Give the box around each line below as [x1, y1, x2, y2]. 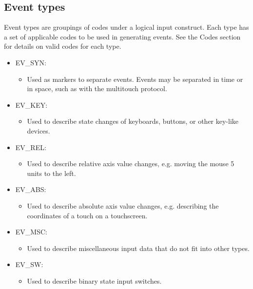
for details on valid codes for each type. [4, 41, 121, 51]
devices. [27, 125, 50, 135]
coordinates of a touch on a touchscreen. [27, 210, 148, 220]
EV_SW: [15, 259, 43, 270]
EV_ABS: [15, 184, 46, 194]
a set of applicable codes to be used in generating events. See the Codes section [4, 31, 241, 41]
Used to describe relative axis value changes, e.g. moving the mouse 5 [27, 158, 234, 169]
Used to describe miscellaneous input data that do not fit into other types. [27, 243, 250, 253]
